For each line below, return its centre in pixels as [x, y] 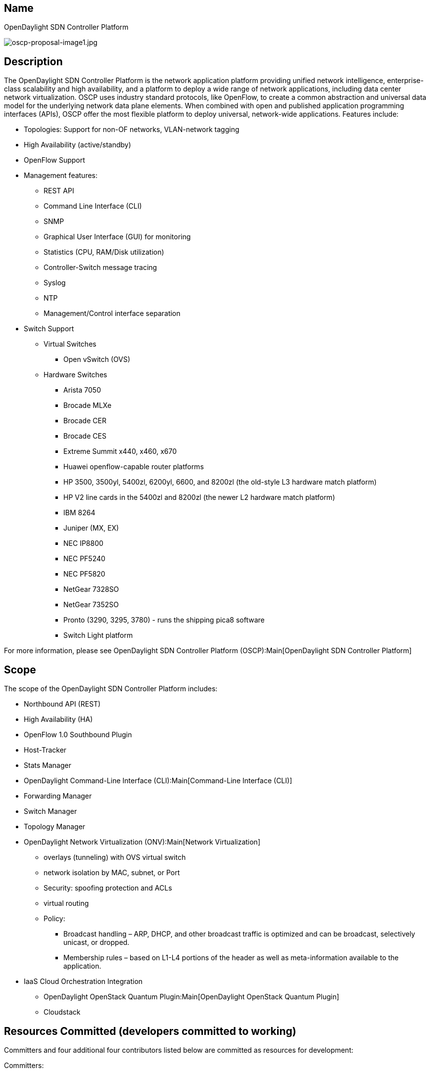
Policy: [54, 919]
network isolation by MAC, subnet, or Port [112, 873]
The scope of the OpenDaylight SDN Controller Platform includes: [111, 689]
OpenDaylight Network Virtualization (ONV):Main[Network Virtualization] [142, 842]
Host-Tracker [45, 750]
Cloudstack [62, 1012]
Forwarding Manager [58, 796]
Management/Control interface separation [112, 313]
